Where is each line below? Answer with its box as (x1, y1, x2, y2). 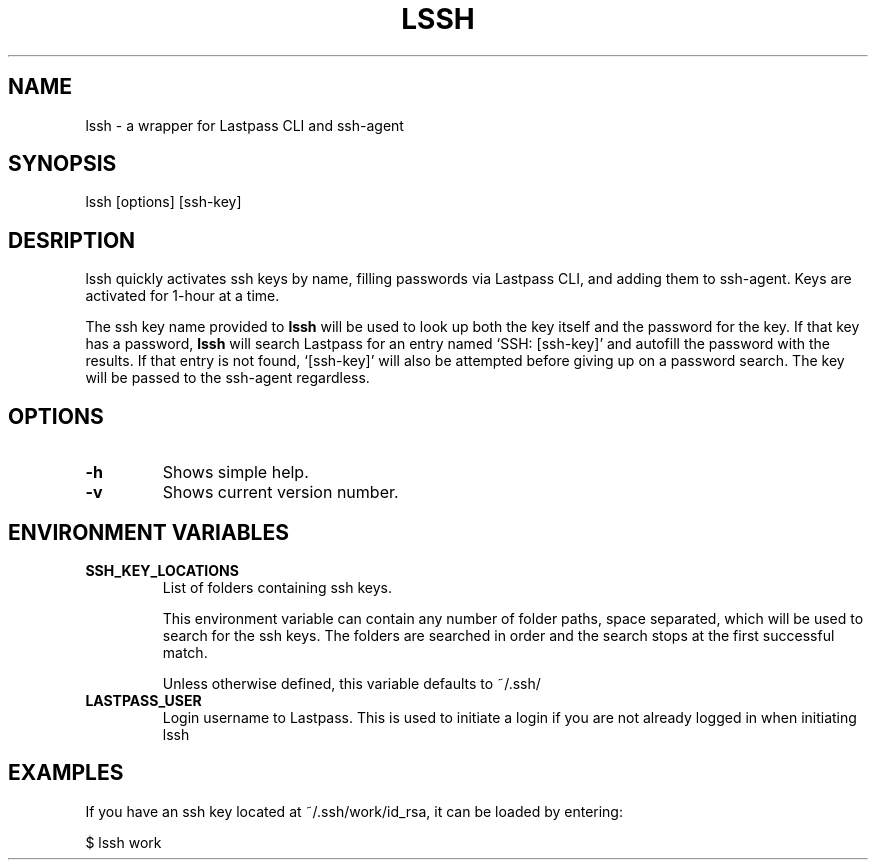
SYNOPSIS (8, 151, 117, 177)
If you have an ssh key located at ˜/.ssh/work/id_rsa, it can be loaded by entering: (85, 802, 623, 820)
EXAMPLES (8, 760, 124, 786)
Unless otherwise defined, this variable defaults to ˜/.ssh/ (162, 674, 541, 692)
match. (162, 643, 208, 661)
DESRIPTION (8, 227, 136, 253)
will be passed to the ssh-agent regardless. (85, 369, 370, 387)
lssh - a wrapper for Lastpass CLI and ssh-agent (85, 116, 404, 134)
